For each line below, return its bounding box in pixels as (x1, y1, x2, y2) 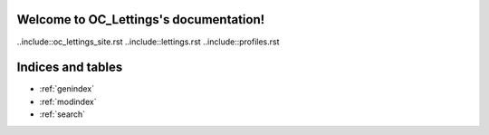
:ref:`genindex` (39, 83, 95, 94)
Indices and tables (16, 60, 123, 75)
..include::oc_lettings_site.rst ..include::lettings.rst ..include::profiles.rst (16, 36, 280, 47)
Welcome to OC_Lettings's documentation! (16, 12, 265, 27)
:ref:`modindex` (39, 96, 97, 107)
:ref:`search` (39, 109, 86, 120)
